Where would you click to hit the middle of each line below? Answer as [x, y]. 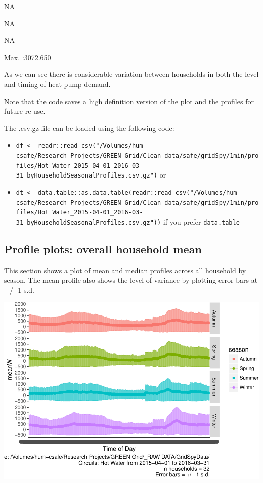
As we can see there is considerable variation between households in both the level [131, 74]
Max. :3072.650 [28, 57]
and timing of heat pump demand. [57, 84]
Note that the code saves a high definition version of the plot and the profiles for [129, 101]
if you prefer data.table [201, 221]
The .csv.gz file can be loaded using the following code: [89, 128]
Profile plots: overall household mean [103, 249]
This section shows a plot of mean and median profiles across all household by [125, 270]
